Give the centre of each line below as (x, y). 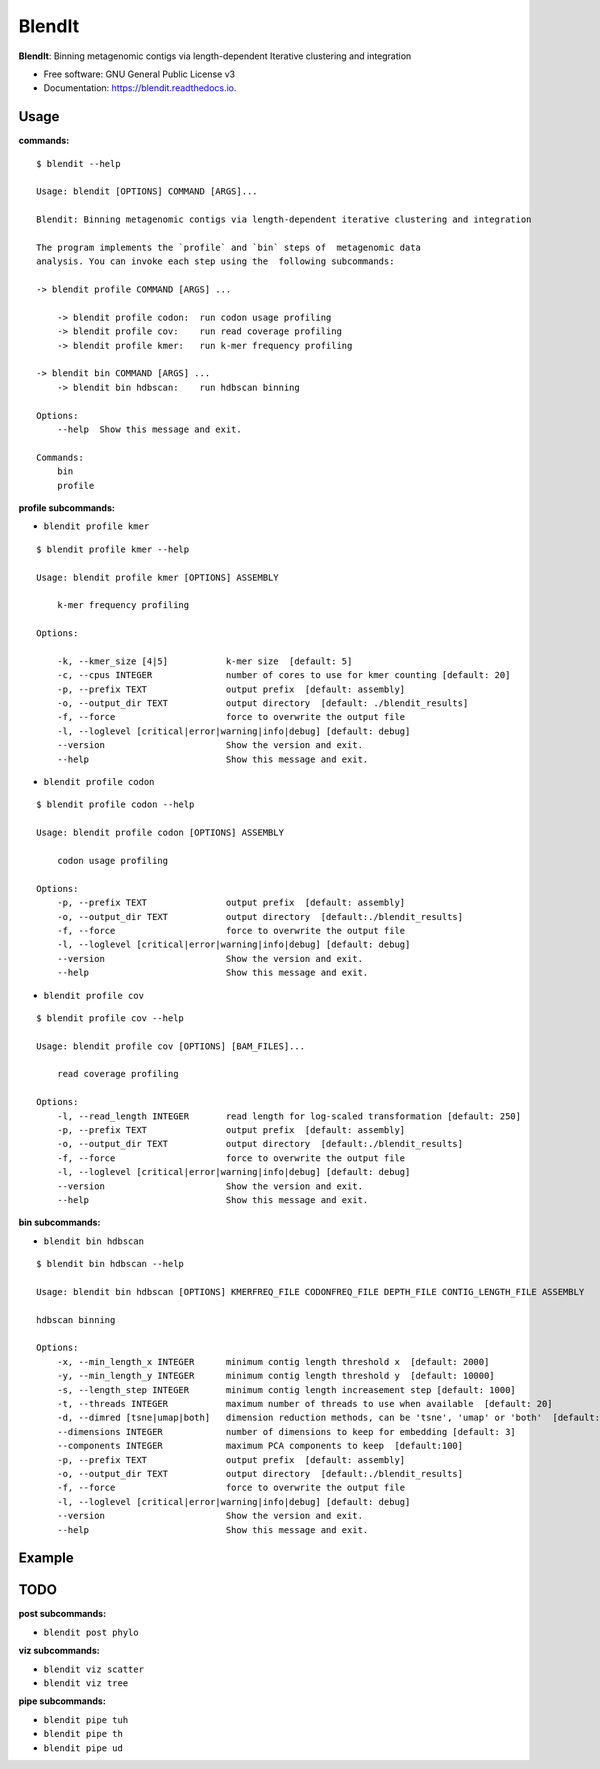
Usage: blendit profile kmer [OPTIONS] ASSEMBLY (157, 577)
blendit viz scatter (94, 1669)
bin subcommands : (59, 1222)
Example (46, 1558)
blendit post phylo (91, 1632)
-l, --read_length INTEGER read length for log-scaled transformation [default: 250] (289, 1116)
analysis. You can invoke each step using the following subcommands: (215, 261)
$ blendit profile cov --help (110, 1018)
